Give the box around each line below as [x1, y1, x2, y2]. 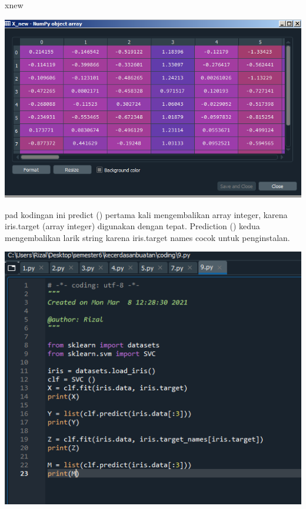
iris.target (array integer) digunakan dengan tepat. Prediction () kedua [5, 220, 260, 232]
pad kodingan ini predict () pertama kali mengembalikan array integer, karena [5, 208, 288, 220]
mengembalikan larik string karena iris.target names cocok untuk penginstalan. [5, 231, 290, 243]
